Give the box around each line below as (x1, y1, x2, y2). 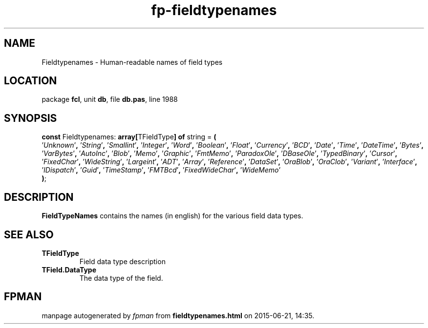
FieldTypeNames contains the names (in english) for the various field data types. (42, 212, 303, 220)
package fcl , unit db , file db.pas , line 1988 (42, 95, 178, 104)
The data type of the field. (79, 273, 163, 282)
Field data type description (79, 257, 166, 266)
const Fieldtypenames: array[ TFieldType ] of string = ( (42, 133, 216, 141)
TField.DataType (42, 265, 97, 274)
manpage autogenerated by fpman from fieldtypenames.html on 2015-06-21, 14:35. (42, 311, 315, 320)
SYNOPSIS (4, 112, 57, 124)
